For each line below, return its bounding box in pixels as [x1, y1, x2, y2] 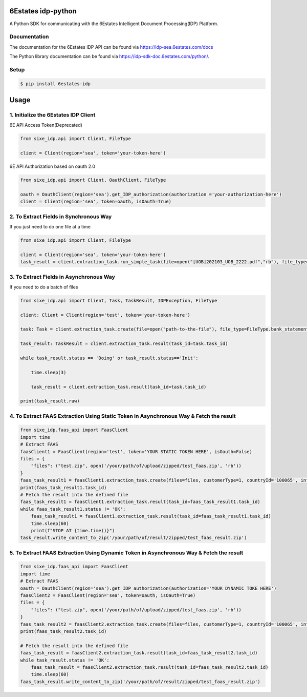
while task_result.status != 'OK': [20, 657, 109, 663]
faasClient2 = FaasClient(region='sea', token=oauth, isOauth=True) [20, 593, 196, 598]
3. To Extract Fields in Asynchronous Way [9, 273, 115, 280]
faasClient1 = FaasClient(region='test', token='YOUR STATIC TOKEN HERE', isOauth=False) [20, 449, 253, 454]
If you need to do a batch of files [9, 284, 78, 290]
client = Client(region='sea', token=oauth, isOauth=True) [20, 199, 171, 205]
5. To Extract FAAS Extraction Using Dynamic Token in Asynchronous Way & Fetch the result [9, 549, 244, 556]
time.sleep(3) [31, 370, 67, 375]
